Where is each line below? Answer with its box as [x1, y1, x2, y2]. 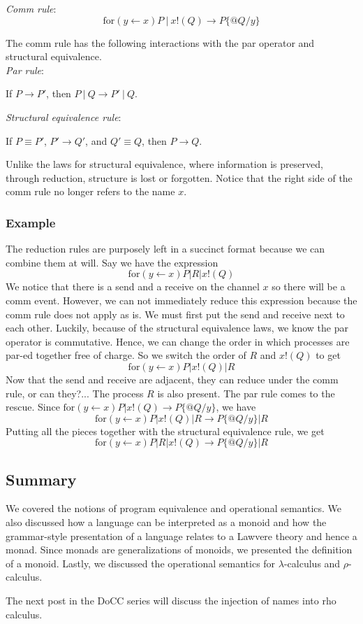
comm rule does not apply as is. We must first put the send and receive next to [6, 306, 345, 321]
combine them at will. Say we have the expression [6, 255, 218, 269]
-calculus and [283, 555, 341, 570]
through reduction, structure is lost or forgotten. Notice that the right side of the [6, 170, 353, 185]
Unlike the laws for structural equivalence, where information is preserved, [6, 157, 323, 171]
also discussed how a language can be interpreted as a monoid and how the [6, 515, 327, 530]
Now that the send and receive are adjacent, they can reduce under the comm [6, 371, 339, 386]
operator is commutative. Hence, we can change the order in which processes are [6, 334, 350, 348]
